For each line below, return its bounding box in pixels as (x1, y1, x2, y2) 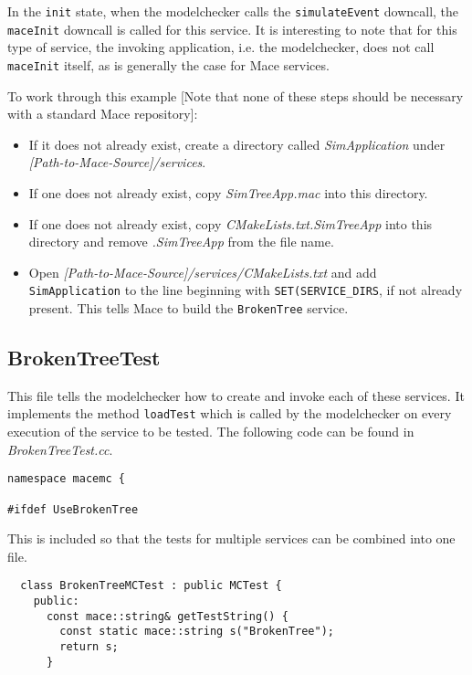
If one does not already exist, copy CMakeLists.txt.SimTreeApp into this (28, 214, 433, 233)
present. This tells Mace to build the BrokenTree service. (28, 298, 349, 317)
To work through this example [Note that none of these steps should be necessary (7, 86, 464, 105)
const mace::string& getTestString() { (46, 609, 288, 623)
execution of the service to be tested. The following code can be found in (7, 422, 414, 441)
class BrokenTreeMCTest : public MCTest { (20, 579, 282, 593)
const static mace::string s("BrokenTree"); (59, 625, 334, 638)
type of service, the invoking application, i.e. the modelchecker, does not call (7, 37, 435, 57)
